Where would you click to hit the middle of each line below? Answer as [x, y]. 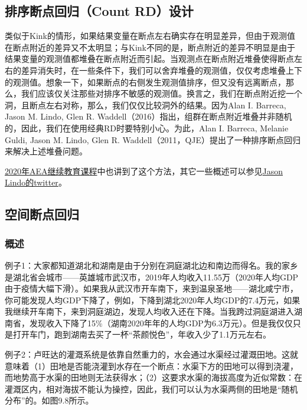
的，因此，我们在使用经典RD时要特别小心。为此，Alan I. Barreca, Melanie [147, 128]
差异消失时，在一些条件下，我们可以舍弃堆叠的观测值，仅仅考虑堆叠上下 [161, 70]
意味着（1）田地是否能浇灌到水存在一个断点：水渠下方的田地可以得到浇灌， [151, 366]
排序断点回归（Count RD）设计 [99, 11]
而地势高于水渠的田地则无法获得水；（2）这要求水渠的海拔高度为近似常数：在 [153, 377]
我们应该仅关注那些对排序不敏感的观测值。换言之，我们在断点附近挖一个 [161, 93]
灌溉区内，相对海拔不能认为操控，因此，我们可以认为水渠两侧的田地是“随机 [151, 388]
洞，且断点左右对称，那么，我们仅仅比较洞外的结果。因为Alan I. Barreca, [146, 105]
